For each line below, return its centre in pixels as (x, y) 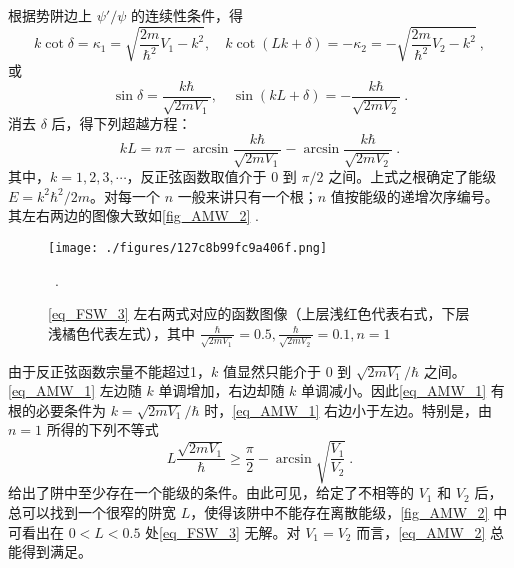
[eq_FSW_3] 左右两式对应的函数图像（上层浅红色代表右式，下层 (259, 313)
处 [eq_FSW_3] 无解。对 (223, 531)
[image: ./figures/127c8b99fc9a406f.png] (188, 248)
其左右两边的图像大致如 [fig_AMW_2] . (133, 215)
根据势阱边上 (50, 15)
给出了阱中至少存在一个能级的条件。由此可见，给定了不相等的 (211, 492)
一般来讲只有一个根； (247, 195)
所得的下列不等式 (102, 429)
